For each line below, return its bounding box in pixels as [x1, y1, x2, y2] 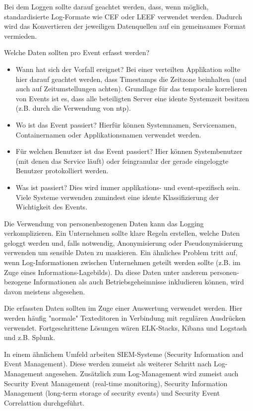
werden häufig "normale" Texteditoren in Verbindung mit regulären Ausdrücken [4, 313, 246, 323]
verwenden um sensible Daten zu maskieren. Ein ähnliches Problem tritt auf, [4, 247, 238, 258]
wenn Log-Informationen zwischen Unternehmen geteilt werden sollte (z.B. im [4, 257, 241, 268]
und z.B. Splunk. [4, 332, 55, 342]
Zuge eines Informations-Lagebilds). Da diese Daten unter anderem [4, 267, 208, 277]
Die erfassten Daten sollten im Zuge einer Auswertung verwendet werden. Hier [4, 303, 243, 313]
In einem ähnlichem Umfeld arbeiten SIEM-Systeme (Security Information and [4, 348, 244, 359]
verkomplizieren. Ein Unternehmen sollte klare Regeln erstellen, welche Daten [4, 228, 240, 238]
